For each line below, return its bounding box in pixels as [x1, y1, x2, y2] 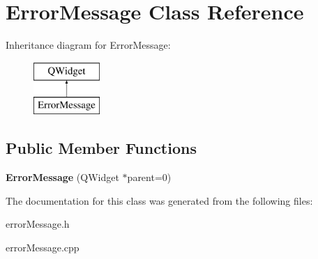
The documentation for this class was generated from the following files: [6, 193, 313, 207]
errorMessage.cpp [6, 240, 79, 254]
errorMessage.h [6, 217, 70, 231]
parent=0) [127, 170, 172, 185]
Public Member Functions [6, 137, 197, 159]
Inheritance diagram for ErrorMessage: [6, 38, 171, 52]
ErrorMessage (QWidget [6, 170, 119, 185]
